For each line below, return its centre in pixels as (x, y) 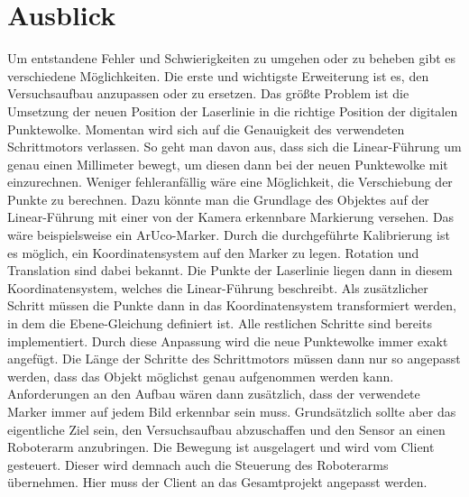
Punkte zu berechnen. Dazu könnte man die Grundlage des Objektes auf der (218, 199)
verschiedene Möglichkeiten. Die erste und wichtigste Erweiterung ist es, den (218, 75)
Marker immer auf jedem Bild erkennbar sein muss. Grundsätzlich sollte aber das (232, 411)
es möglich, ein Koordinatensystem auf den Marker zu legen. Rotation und (213, 252)
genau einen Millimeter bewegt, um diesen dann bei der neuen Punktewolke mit (228, 164)
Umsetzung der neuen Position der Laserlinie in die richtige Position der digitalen (233, 110)
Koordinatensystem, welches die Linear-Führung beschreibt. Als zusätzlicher (218, 287)
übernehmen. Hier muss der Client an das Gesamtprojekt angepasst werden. (217, 482)
